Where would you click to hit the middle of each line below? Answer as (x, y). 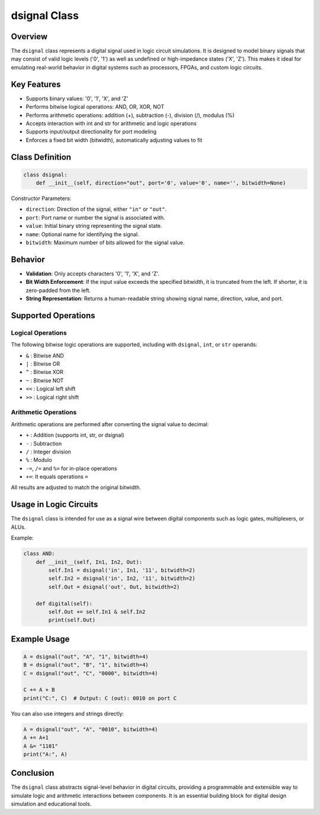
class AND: (39, 554)
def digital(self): (64, 603)
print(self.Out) (72, 620)
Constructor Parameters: (41, 198)
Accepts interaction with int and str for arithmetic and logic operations (111, 123)
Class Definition (41, 157)
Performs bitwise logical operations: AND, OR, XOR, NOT (95, 107)
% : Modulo (39, 460)
